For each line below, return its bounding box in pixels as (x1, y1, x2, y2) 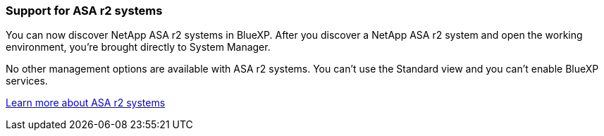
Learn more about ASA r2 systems (6, 97, 166, 109)
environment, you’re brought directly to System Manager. (6, 41, 271, 54)
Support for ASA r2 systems (6, 4, 163, 18)
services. (6, 75, 48, 87)
